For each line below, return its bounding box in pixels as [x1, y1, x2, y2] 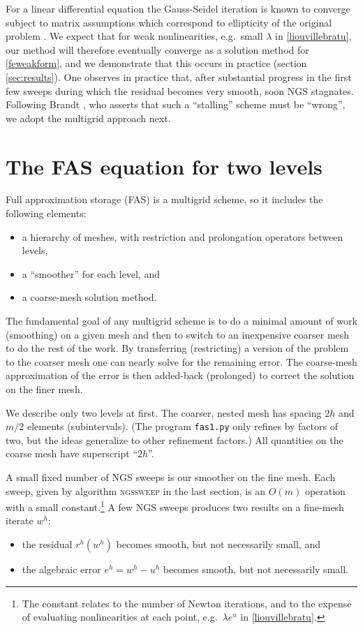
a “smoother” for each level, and [22, 266, 161, 281]
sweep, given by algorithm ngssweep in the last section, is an [6, 483, 266, 498]
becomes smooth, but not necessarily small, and [116, 537, 320, 552]
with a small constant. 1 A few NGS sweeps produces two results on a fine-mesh [6, 498, 344, 514]
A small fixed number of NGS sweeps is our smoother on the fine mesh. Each [6, 470, 336, 484]
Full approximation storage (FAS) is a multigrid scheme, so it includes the [6, 192, 323, 207]
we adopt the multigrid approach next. [6, 110, 171, 125]
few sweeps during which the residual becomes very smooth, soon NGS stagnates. [6, 83, 354, 98]
